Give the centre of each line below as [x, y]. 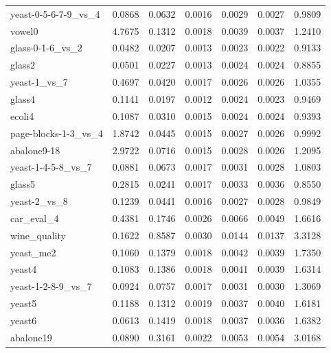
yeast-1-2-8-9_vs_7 [51, 286]
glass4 [23, 98]
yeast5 [24, 303]
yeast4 [24, 269]
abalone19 [31, 337]
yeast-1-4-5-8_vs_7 [51, 167]
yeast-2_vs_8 [39, 201]
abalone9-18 [35, 150]
